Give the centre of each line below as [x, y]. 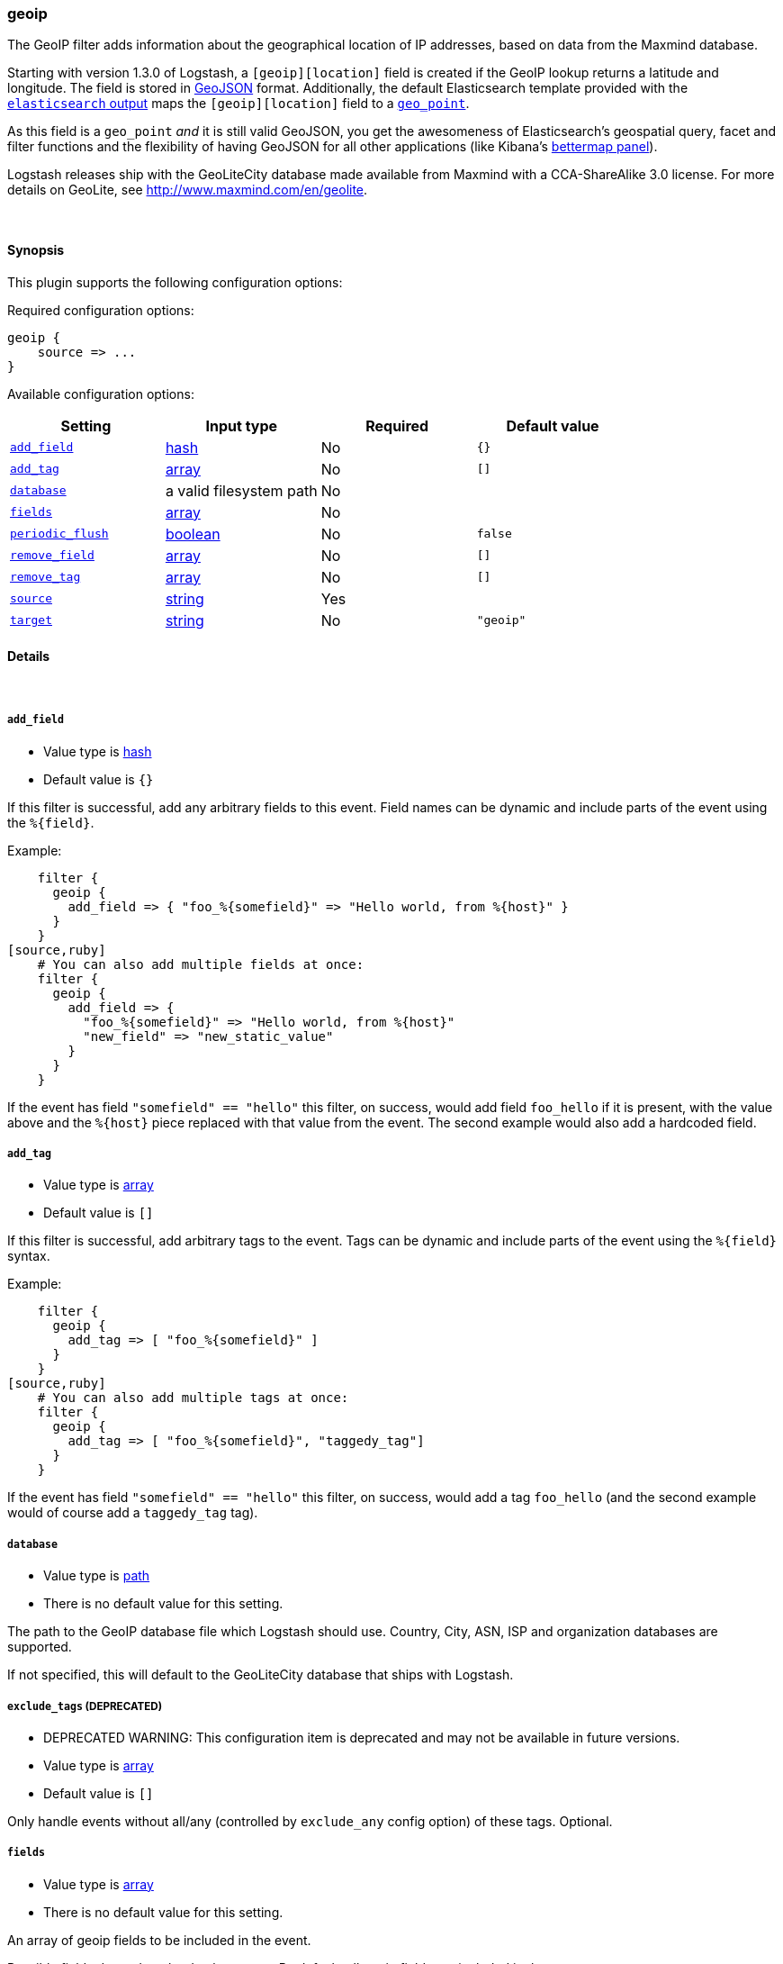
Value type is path [97, 1576]
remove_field [52, 556]
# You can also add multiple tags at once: [193, 1398]
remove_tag [45, 577]
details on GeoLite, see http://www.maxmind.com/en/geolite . [188, 190]
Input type [242, 425]
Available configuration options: [101, 394]
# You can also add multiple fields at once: [201, 964]
